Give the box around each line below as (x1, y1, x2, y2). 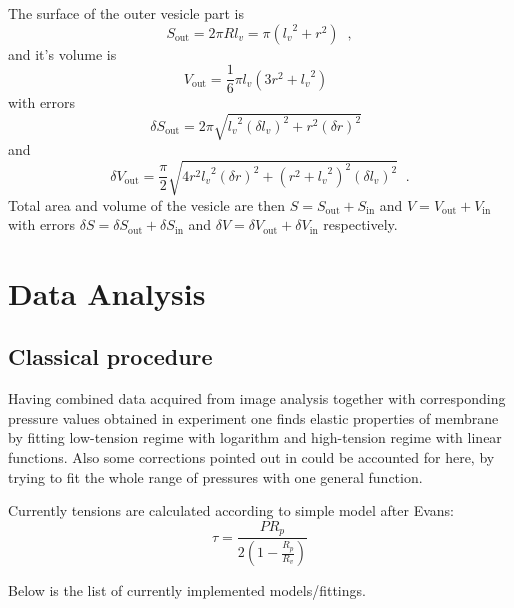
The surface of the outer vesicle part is (8, 3, 244, 23)
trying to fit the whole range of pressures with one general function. (8, 466, 423, 487)
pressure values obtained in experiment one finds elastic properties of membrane (8, 407, 499, 428)
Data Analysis (8, 272, 206, 313)
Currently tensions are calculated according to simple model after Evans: (8, 500, 454, 521)
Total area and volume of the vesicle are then (8, 194, 286, 215)
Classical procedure (8, 341, 213, 372)
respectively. (323, 214, 398, 235)
